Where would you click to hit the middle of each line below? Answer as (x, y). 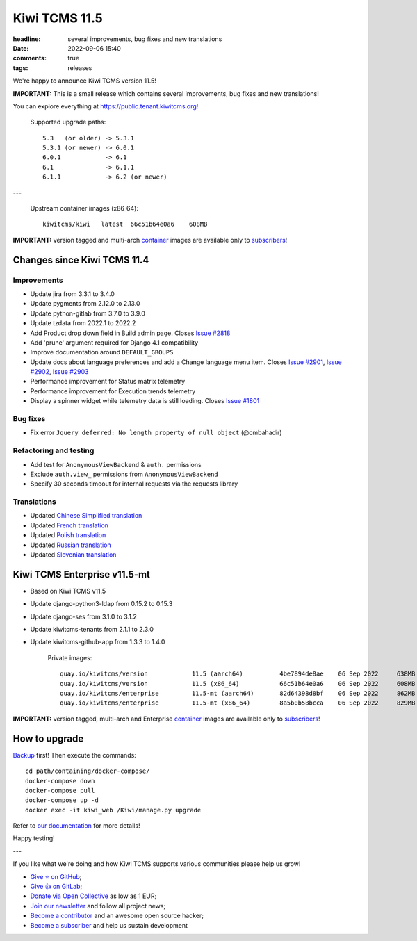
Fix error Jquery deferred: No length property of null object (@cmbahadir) (156, 433)
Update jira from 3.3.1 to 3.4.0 (72, 294)
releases (80, 68)
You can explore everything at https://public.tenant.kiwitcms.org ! (106, 106)
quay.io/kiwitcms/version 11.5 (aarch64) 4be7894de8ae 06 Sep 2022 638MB (238, 674)
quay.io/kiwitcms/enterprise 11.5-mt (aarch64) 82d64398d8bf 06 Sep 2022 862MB (238, 694)
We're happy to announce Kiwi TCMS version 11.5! (84, 81)
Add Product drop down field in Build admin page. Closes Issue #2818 (130, 333)
